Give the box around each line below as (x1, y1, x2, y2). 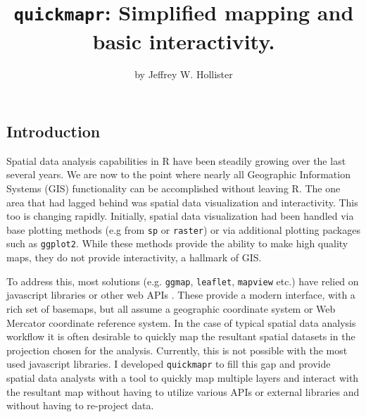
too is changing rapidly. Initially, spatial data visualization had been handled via (6, 208, 354, 223)
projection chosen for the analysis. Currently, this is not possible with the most (6, 342, 348, 357)
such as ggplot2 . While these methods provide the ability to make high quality (6, 236, 348, 251)
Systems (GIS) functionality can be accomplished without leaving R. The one (6, 181, 341, 196)
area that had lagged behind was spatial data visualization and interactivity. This (6, 194, 358, 209)
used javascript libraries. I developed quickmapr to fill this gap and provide (6, 356, 331, 371)
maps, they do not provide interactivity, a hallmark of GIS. (6, 250, 262, 265)
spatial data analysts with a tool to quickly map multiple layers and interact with (6, 371, 359, 385)
